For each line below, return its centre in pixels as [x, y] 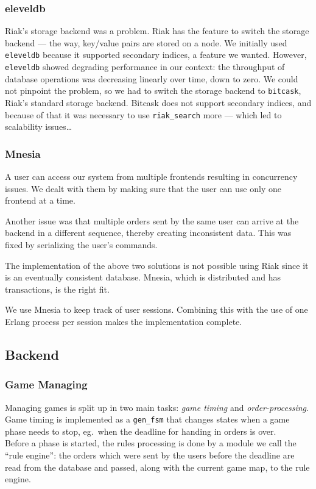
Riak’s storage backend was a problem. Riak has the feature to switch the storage [157, 31]
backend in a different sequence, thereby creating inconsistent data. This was [148, 233]
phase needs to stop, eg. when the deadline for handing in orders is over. [141, 431]
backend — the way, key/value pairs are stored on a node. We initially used [146, 42]
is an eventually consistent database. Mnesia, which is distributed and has [143, 277]
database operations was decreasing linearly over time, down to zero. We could [152, 78]
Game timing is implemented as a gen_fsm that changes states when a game [147, 419]
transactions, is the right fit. [57, 289]
